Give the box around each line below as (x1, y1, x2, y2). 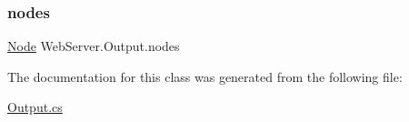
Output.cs (7, 97, 63, 117)
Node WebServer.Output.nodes (7, 36, 180, 56)
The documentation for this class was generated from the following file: (7, 66, 403, 86)
